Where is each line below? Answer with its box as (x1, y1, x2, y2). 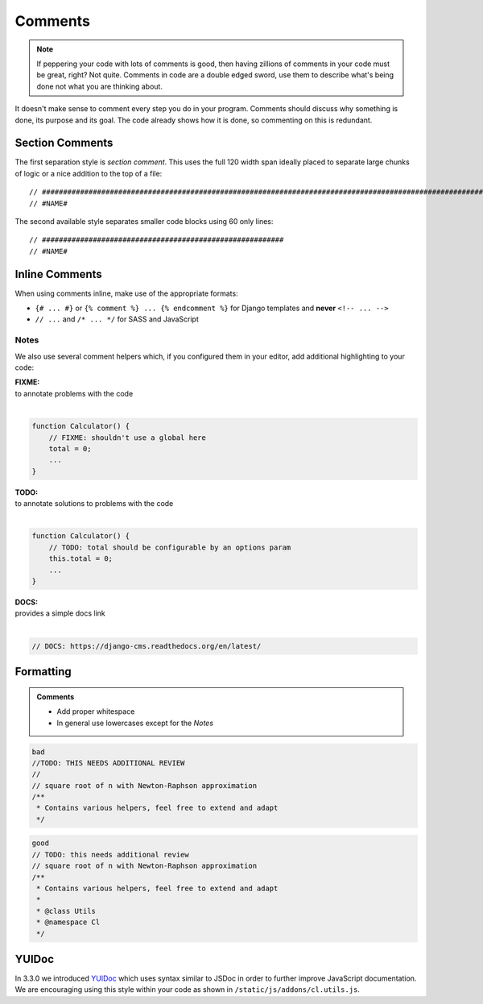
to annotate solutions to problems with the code (14, 499, 174, 508)
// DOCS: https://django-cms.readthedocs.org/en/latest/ (31, 641, 262, 650)
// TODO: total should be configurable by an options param (48, 542, 291, 552)
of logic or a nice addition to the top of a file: (14, 168, 163, 178)
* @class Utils (36, 907, 97, 915)
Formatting (14, 665, 72, 678)
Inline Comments (14, 267, 102, 281)
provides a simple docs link (14, 608, 105, 618)
